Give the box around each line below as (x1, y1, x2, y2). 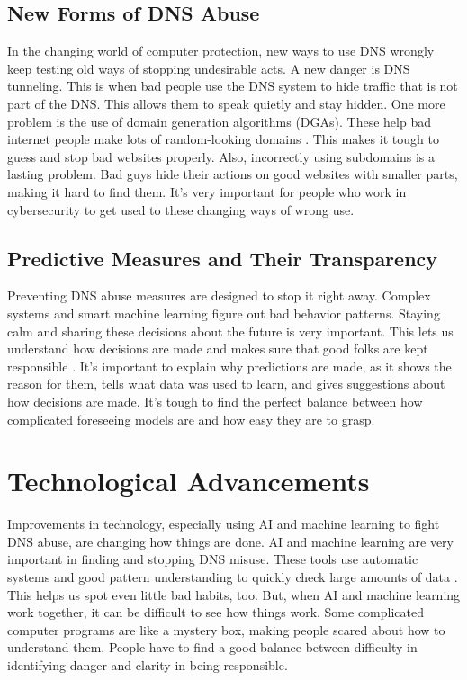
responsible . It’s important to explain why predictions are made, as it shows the (7, 356, 452, 375)
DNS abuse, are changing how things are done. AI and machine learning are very (7, 532, 454, 550)
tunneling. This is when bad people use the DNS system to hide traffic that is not (7, 76, 458, 95)
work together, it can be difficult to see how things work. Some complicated (7, 603, 425, 622)
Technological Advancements (7, 462, 370, 499)
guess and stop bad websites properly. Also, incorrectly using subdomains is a (7, 147, 435, 166)
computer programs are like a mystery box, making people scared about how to (7, 620, 445, 639)
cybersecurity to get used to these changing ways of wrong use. (7, 200, 355, 219)
